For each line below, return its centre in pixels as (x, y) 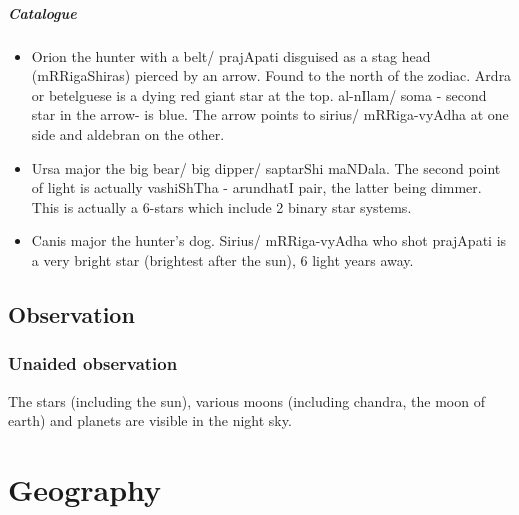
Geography (85, 488)
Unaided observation (93, 363)
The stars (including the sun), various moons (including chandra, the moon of (246, 400)
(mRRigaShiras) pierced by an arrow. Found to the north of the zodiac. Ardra (271, 75)
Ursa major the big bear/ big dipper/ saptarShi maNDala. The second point (266, 167)
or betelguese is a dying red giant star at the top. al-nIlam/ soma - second (259, 94)
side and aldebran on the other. (128, 133)
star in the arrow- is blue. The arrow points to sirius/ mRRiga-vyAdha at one (270, 114)
